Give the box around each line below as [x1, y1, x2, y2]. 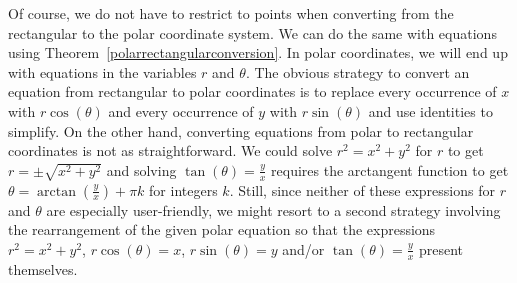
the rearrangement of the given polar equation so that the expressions [8, 219, 436, 240]
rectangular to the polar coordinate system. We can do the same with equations [8, 22, 497, 43]
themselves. [8, 258, 78, 279]
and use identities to [368, 100, 493, 121]
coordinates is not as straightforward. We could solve [8, 140, 333, 161]
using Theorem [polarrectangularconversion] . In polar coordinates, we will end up [8, 42, 508, 63]
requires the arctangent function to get [271, 159, 509, 180]
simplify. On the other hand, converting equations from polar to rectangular [8, 120, 474, 141]
